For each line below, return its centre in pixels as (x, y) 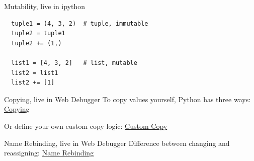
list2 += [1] (33, 83)
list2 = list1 (35, 73)
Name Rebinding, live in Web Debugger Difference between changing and (117, 143)
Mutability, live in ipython (45, 6)
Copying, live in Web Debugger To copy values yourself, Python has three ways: (128, 99)
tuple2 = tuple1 (38, 33)
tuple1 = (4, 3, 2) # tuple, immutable (80, 23)
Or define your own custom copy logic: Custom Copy (86, 126)
